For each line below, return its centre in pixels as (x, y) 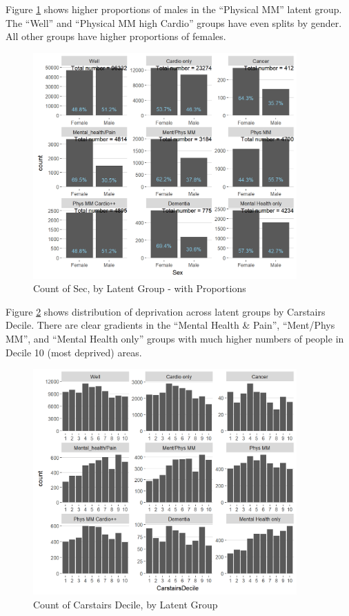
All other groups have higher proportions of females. (116, 36)
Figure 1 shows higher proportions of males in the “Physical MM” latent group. (174, 9)
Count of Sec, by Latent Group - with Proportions (140, 288)
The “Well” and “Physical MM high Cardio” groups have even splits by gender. (174, 22)
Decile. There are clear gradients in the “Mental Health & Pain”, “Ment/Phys (170, 325)
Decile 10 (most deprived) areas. (74, 352)
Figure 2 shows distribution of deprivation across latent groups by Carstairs (166, 311)
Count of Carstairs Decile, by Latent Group (126, 604)
